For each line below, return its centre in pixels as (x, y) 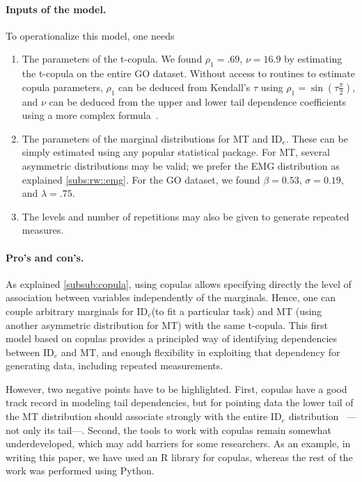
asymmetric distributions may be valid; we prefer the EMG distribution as (181, 165)
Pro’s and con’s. (45, 257)
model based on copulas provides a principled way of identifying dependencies (172, 338)
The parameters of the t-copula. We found (112, 59)
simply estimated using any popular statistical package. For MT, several (176, 152)
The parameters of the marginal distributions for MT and (145, 138)
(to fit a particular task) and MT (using (237, 311)
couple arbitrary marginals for (70, 311)
